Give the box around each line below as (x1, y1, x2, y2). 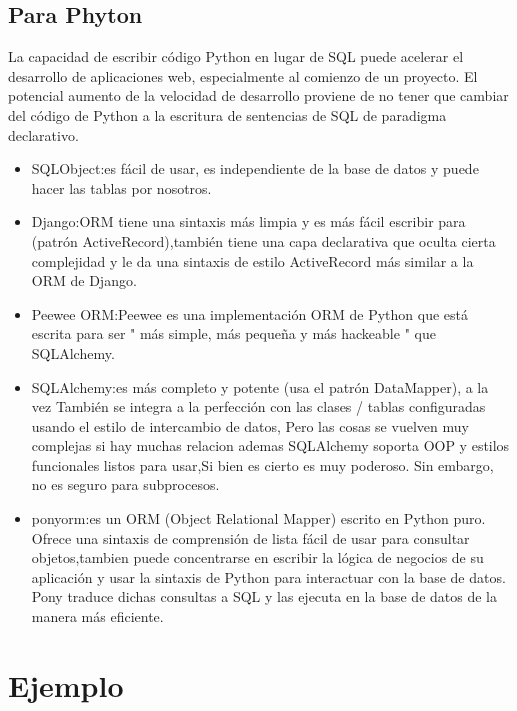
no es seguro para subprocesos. (31, 474, 220, 495)
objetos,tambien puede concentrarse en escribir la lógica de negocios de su (31, 547, 484, 568)
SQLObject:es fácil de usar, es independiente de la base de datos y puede (31, 158, 479, 179)
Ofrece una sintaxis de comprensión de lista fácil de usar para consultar (31, 527, 470, 548)
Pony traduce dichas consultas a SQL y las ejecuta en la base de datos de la (31, 586, 497, 607)
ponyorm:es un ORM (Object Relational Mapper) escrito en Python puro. (31, 508, 486, 529)
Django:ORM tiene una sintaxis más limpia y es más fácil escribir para (31, 211, 466, 232)
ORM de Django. (31, 270, 137, 291)
